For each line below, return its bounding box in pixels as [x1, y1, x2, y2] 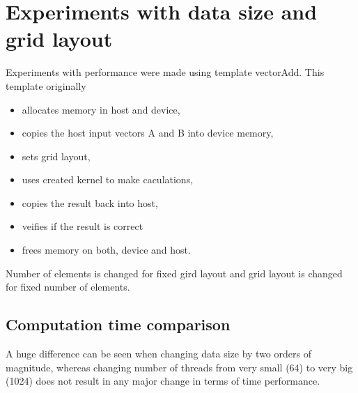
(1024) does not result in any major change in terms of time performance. [6, 373, 320, 388]
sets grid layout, [22, 148, 91, 163]
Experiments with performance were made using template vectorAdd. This [6, 65, 325, 79]
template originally [6, 78, 86, 93]
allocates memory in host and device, [22, 102, 180, 116]
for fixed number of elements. [6, 279, 130, 294]
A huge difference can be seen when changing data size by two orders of [6, 346, 311, 361]
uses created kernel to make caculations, [22, 172, 194, 187]
